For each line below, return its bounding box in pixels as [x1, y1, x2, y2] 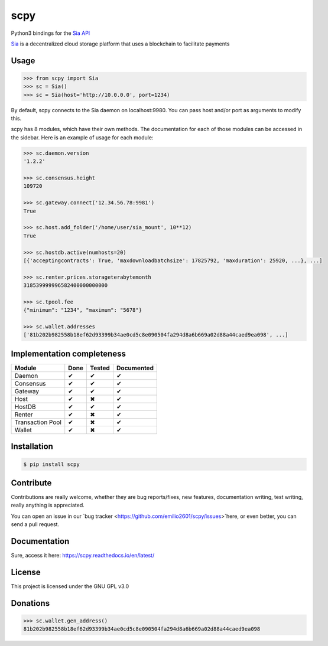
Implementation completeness [11, 348, 126, 358]
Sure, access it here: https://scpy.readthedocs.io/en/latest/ [11, 552, 155, 559]
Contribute [11, 478, 52, 488]
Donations [11, 598, 50, 608]
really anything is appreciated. [11, 502, 85, 509]
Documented [116, 364, 154, 372]
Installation [11, 442, 53, 452]
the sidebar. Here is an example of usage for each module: [11, 133, 154, 141]
